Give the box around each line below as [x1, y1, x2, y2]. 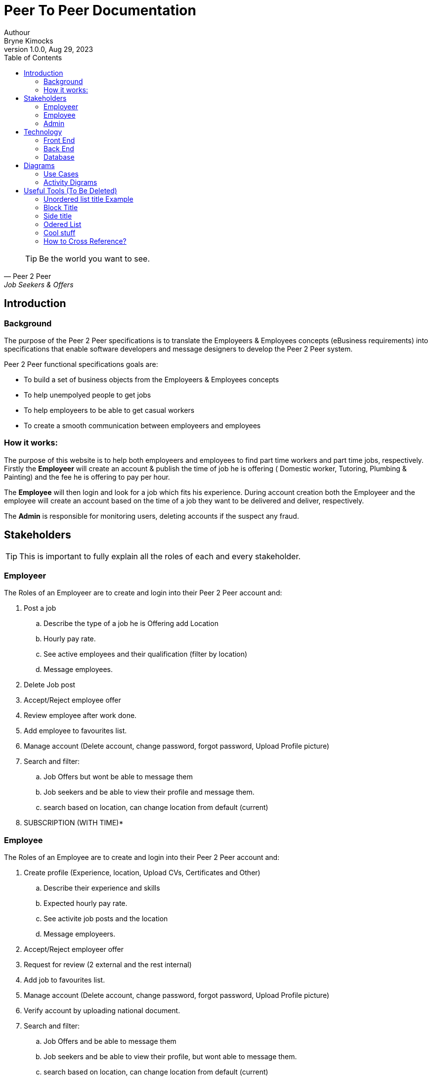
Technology [24, 127, 62, 136]
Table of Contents [4, 53, 62, 62]
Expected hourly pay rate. [43, 899, 128, 908]
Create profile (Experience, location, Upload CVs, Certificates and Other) [24, 868, 260, 877]
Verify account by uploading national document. [24, 1006, 180, 1015]
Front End [43, 135, 75, 144]
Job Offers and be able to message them [43, 1037, 176, 1046]
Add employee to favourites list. [24, 726, 127, 735]
